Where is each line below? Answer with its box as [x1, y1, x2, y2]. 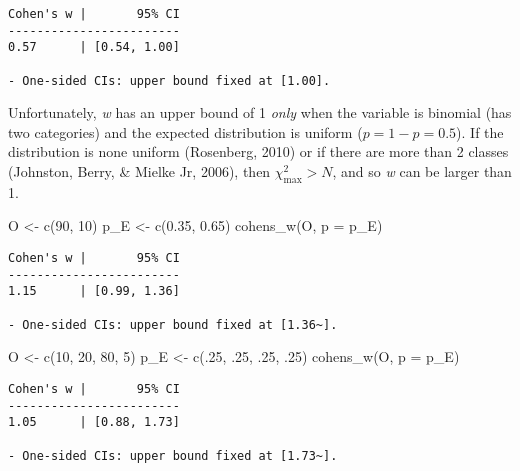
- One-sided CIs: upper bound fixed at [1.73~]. [8, 448, 338, 463]
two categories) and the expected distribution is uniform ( [8, 121, 363, 142]
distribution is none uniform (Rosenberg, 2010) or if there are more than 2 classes [8, 141, 509, 162]
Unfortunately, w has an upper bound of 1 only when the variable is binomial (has [8, 102, 512, 123]
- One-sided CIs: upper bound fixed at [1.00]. [8, 73, 331, 88]
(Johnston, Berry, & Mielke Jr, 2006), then [8, 161, 271, 182]
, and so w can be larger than [332, 161, 512, 182]
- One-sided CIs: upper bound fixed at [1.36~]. [8, 317, 338, 332]
